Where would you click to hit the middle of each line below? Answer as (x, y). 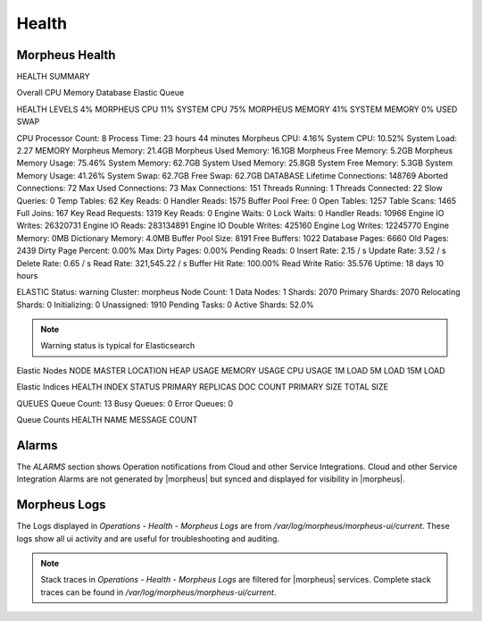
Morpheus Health (66, 55)
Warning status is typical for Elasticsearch (118, 346)
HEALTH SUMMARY (53, 77)
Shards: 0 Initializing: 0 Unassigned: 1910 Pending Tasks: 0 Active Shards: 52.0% (165, 305)
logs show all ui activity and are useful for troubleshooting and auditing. (148, 538)
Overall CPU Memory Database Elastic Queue (100, 93)
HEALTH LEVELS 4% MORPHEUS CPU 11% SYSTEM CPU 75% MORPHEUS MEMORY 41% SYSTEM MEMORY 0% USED (237, 109)
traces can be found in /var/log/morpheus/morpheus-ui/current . (158, 592)
